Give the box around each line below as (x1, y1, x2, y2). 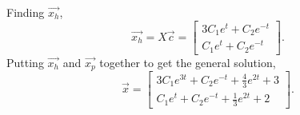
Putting (6, 54, 44, 70)
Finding (6, 4, 45, 20)
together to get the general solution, (99, 54, 276, 70)
